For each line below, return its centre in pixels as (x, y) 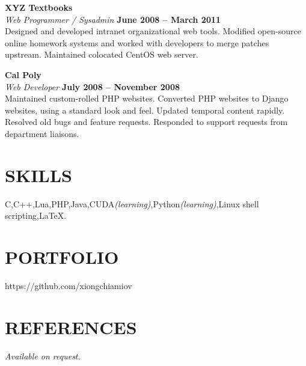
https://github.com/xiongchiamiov (69, 285)
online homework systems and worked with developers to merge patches (137, 42)
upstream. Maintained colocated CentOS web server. (102, 54)
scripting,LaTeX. (36, 215)
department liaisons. (42, 133)
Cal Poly (23, 74)
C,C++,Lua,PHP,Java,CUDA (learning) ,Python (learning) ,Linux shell (132, 203)
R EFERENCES (71, 327)
